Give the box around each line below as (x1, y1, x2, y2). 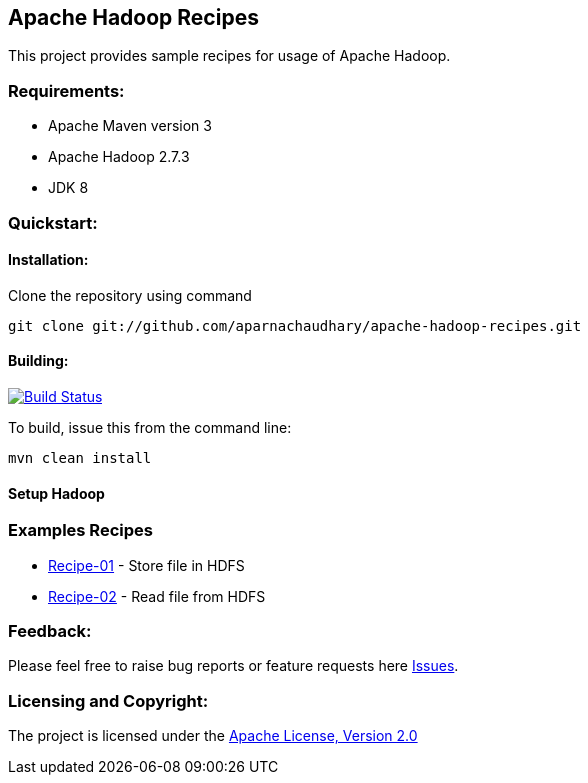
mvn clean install (8, 449, 152, 466)
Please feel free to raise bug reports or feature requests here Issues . (8, 657, 459, 675)
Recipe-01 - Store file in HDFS (48, 556, 245, 574)
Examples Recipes (8, 520, 153, 541)
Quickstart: (8, 212, 98, 233)
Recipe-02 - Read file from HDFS (48, 587, 266, 605)
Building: (8, 352, 69, 370)
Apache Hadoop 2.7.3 (48, 148, 190, 166)
